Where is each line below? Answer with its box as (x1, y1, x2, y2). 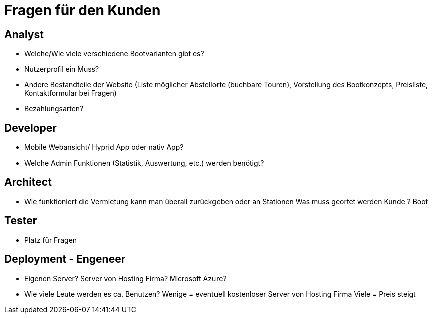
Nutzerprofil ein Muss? (24, 65, 99, 74)
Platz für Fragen (24, 235, 77, 244)
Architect (4, 176, 52, 189)
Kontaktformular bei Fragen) (24, 89, 117, 98)
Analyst (4, 28, 44, 41)
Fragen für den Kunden (4, 2, 161, 19)
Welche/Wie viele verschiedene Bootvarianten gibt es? (24, 49, 204, 58)
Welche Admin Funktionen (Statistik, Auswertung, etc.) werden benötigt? (24, 158, 264, 168)
